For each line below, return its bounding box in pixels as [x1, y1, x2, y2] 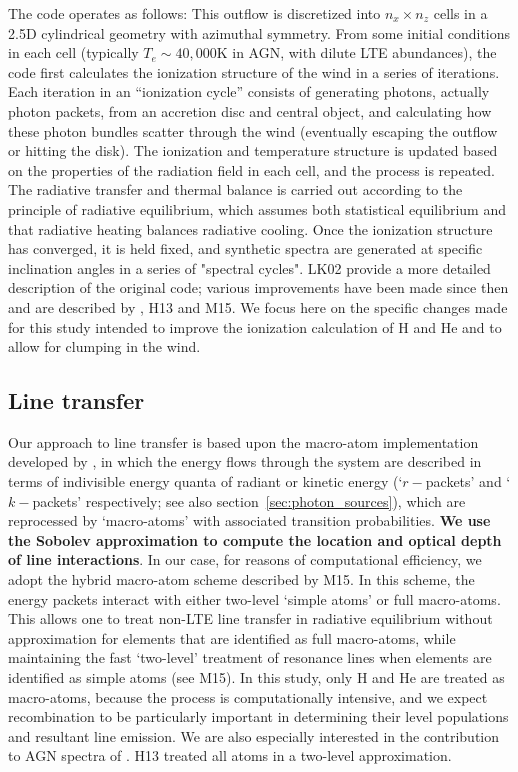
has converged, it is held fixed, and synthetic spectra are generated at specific [8, 238, 483, 259]
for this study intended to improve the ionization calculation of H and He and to [8, 316, 502, 337]
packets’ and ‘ [425, 471, 511, 492]
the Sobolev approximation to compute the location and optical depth [8, 529, 502, 550]
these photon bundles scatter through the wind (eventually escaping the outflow [8, 120, 498, 141]
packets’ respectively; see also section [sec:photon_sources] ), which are [32, 490, 466, 511]
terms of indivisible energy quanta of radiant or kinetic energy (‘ [8, 471, 403, 492]
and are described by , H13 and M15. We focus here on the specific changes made [8, 296, 508, 317]
